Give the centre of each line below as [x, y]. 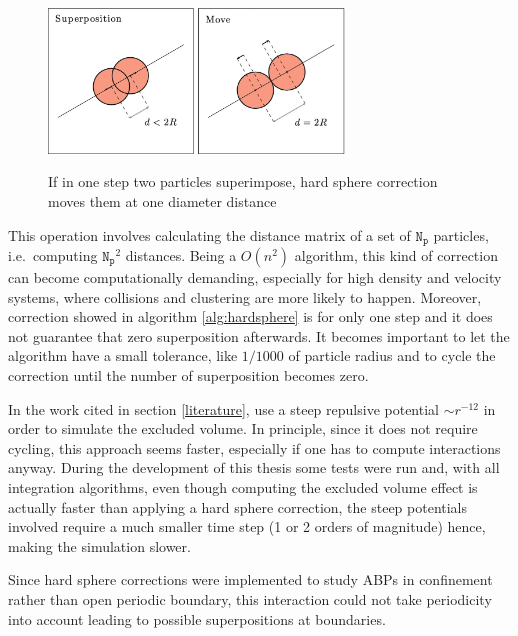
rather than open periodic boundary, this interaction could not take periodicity [250, 598]
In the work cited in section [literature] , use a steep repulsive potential [223, 408]
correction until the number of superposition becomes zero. [188, 374]
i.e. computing [53, 255]
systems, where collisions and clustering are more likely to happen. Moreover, [245, 296]
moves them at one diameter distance [162, 200]
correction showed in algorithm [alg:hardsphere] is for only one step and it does [250, 316]
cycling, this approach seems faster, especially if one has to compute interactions [254, 447]
